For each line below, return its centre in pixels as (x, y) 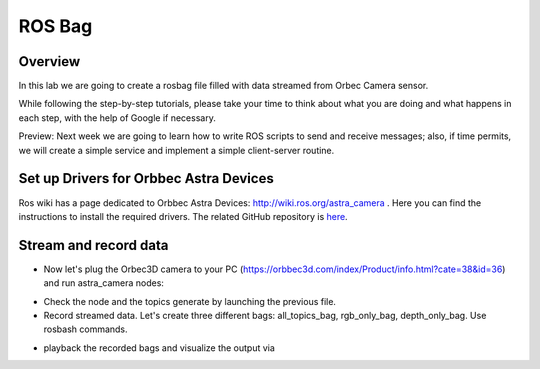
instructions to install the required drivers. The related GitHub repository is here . (183, 216)
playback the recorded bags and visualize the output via (159, 347)
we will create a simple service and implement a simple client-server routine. (176, 150)
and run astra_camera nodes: (104, 283)
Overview (49, 61)
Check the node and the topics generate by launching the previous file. (190, 301)
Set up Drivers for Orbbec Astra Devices (146, 178)
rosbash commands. (86, 329)
